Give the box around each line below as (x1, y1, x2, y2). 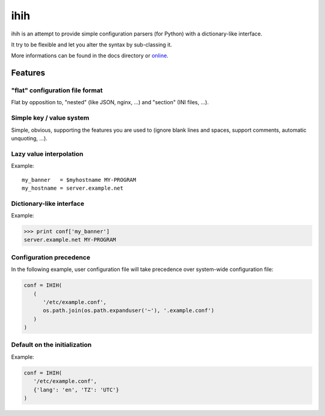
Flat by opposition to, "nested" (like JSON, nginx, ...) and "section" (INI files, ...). (11, 99, 209, 106)
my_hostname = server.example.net (22, 184, 123, 191)
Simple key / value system (11, 114, 90, 122)
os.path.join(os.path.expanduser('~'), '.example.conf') (43, 307, 215, 314)
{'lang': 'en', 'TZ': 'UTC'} (33, 386, 120, 393)
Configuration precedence (11, 253, 90, 261)
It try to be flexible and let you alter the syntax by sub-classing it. (11, 41, 173, 48)
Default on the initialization (11, 341, 92, 349)
